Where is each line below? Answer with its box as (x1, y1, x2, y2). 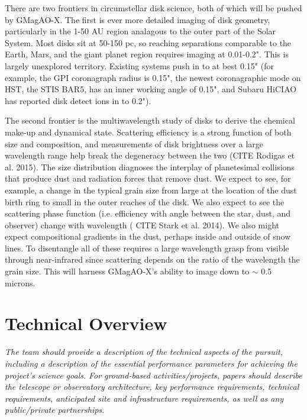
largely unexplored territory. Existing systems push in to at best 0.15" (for (5, 59, 274, 72)
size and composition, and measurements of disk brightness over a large (5, 137, 263, 150)
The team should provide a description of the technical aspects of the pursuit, (5, 345, 283, 358)
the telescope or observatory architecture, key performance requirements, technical (5, 380, 299, 393)
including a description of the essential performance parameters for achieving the (5, 357, 298, 369)
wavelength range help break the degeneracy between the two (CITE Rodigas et (5, 149, 295, 161)
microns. (5, 276, 35, 289)
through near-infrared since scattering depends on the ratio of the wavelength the (5, 253, 300, 266)
